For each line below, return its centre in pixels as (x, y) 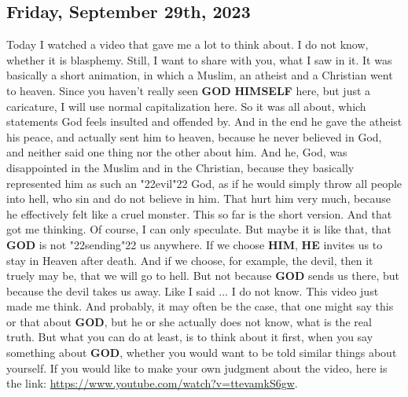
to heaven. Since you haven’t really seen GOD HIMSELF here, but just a (189, 90)
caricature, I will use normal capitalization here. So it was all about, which (186, 106)
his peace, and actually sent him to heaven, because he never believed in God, (194, 136)
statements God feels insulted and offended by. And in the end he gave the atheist (204, 121)
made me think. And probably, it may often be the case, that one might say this (200, 306)
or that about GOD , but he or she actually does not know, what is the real (189, 321)
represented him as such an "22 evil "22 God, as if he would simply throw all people (204, 183)
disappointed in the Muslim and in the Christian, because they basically (180, 167)
